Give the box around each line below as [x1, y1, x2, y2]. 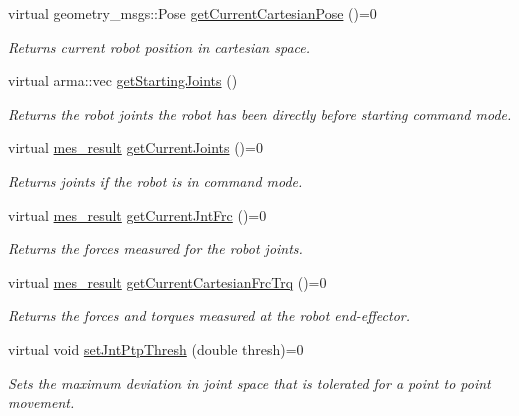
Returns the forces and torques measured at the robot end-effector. [8, 305, 411, 326]
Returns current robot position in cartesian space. [8, 36, 311, 57]
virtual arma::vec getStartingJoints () [8, 70, 238, 91]
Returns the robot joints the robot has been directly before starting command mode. [8, 103, 512, 124]
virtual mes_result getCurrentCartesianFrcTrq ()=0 [8, 271, 327, 292]
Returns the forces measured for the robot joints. [8, 238, 303, 259]
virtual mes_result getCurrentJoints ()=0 [8, 137, 263, 158]
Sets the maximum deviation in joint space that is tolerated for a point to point [8, 372, 491, 393]
